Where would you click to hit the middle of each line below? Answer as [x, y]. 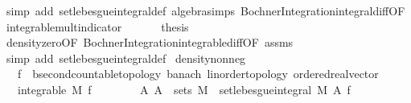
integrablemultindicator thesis [97, 26]
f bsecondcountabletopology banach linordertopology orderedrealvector [198, 74]
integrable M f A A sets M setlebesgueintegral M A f [184, 89]
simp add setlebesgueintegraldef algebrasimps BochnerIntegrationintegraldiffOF [205, 10]
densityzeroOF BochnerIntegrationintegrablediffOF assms [150, 42]
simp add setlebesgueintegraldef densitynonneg [126, 58]
